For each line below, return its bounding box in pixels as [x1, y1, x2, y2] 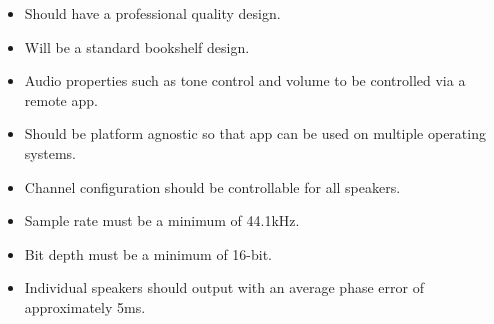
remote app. [24, 89, 98, 110]
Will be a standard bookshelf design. [24, 36, 250, 57]
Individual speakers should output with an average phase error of [24, 277, 424, 298]
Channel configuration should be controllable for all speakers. [24, 176, 401, 197]
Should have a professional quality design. [24, 3, 281, 23]
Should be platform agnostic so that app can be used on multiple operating [24, 123, 486, 144]
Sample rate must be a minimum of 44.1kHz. [24, 210, 300, 231]
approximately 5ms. [24, 296, 146, 317]
